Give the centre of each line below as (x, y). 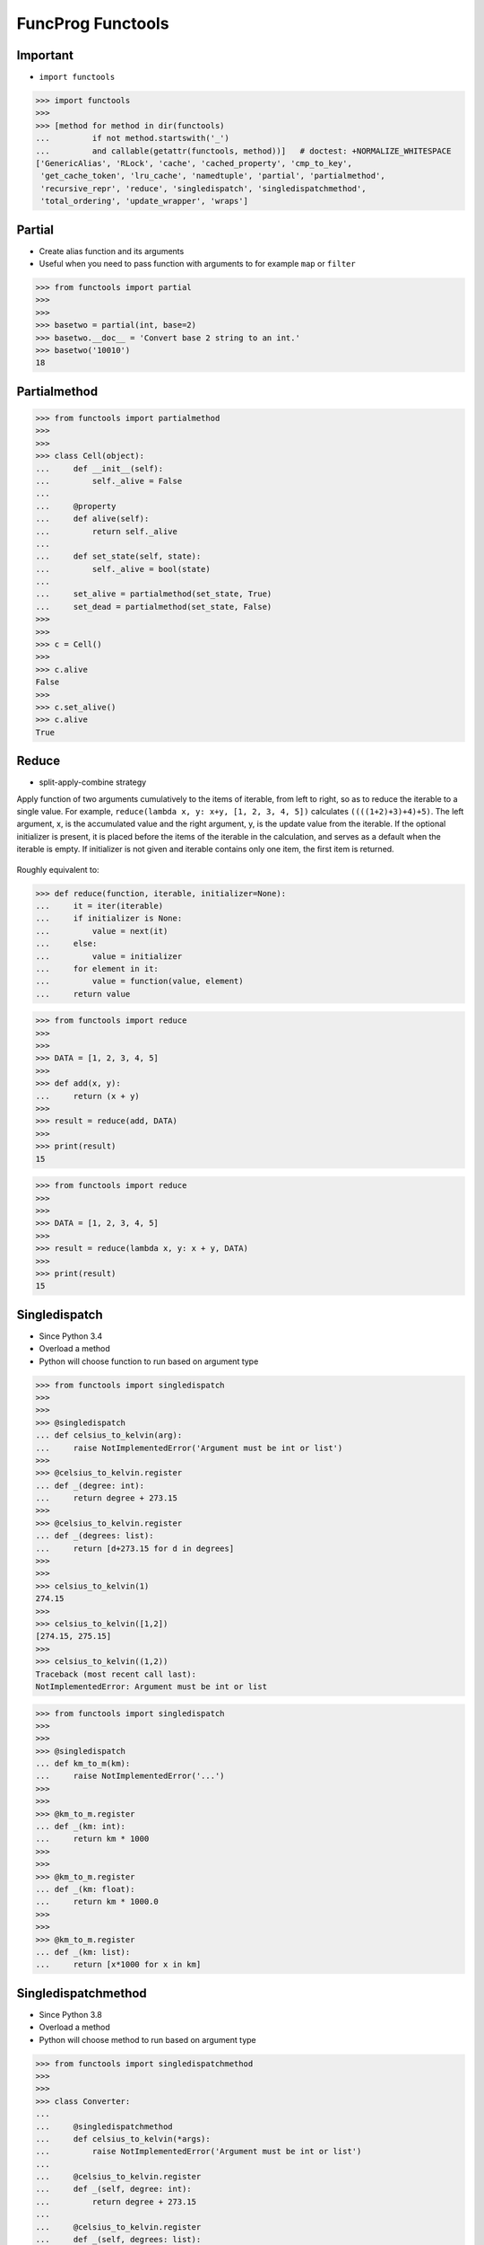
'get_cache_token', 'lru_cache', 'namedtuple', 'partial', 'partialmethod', (213, 176)
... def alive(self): (92, 519)
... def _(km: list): (83, 1952)
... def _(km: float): (85, 1889)
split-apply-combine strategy (93, 782)
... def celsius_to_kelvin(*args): (123, 2139)
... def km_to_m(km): (83, 1764)
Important (45, 55)
